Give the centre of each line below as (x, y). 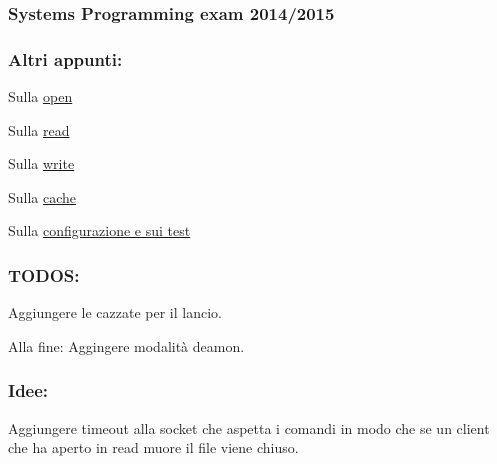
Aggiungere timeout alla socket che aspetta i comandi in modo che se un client (249, 427)
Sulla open (40, 96)
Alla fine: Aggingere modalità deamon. (126, 345)
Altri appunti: (65, 58)
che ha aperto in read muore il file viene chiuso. (153, 447)
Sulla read (39, 129)
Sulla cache (42, 196)
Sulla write (41, 163)
